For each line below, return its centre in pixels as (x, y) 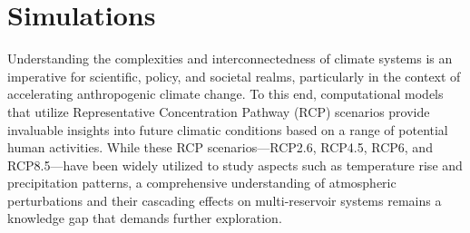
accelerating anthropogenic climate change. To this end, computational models (225, 94)
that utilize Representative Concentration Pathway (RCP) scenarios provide (219, 111)
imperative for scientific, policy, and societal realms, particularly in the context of (234, 76)
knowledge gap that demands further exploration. (145, 218)
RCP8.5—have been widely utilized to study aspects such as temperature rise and (235, 165)
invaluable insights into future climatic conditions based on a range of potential (228, 129)
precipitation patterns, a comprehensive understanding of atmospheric (202, 183)
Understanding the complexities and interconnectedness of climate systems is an (230, 58)
